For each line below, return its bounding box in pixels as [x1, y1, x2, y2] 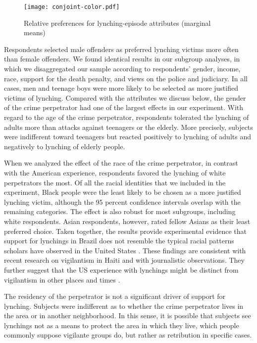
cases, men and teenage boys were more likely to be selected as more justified [4, 83, 238, 93]
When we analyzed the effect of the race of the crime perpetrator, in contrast [4, 158, 238, 168]
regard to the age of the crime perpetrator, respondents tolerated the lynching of [4, 112, 249, 122]
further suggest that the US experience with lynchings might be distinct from [4, 264, 239, 275]
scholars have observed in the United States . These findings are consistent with [4, 245, 246, 255]
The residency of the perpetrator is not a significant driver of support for [4, 291, 226, 301]
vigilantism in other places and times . [4, 274, 120, 285]
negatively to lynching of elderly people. [4, 141, 125, 151]
